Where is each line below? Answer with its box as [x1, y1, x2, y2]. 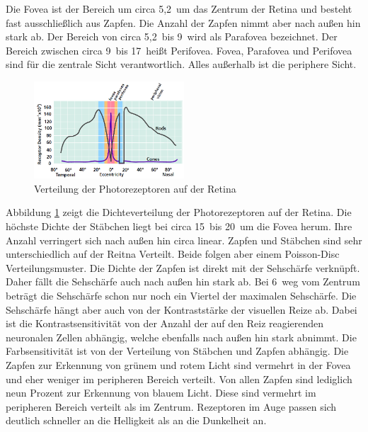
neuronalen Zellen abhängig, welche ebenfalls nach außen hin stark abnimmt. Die [6, 329, 357, 344]
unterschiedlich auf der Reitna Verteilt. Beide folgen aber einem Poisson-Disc [6, 246, 340, 261]
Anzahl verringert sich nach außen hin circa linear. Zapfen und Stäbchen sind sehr [6, 232, 362, 247]
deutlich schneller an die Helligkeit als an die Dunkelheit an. [6, 413, 267, 428]
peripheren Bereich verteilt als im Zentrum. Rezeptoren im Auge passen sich [6, 399, 337, 414]
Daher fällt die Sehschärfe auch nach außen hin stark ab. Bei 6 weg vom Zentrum [6, 274, 360, 289]
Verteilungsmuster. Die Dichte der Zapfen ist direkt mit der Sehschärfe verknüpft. [6, 260, 360, 275]
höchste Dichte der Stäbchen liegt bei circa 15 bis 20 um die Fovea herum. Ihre [6, 219, 352, 234]
